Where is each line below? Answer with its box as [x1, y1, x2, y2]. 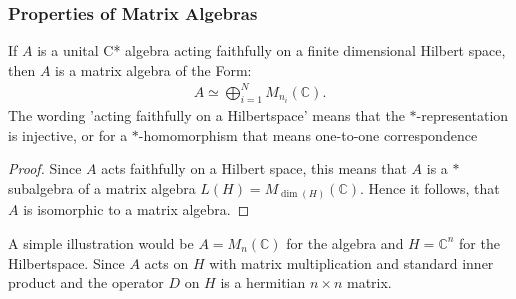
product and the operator [8, 272, 164, 293]
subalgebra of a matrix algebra [8, 177, 196, 198]
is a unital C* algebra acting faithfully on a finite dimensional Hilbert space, [37, 40, 506, 61]
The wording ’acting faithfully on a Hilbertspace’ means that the [8, 105, 405, 126]
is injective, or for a [8, 124, 128, 145]
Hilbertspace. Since [8, 252, 125, 273]
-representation [416, 105, 509, 126]
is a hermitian [220, 272, 306, 293]
